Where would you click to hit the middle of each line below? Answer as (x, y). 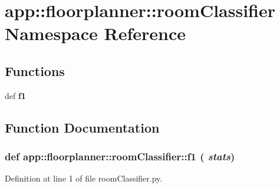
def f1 (15, 95)
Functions (35, 70)
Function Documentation (82, 127)
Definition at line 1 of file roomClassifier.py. (84, 178)
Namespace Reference (95, 33)
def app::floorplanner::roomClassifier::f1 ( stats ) (120, 156)
